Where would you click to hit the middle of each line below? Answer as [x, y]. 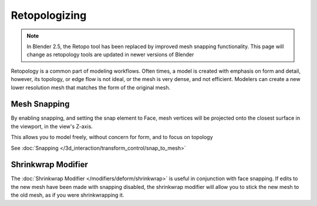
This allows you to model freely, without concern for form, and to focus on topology [112, 137]
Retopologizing [49, 15]
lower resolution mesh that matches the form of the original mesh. [90, 87]
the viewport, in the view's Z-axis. [52, 126]
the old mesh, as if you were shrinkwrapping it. [68, 195]
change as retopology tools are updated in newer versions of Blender [110, 55]
